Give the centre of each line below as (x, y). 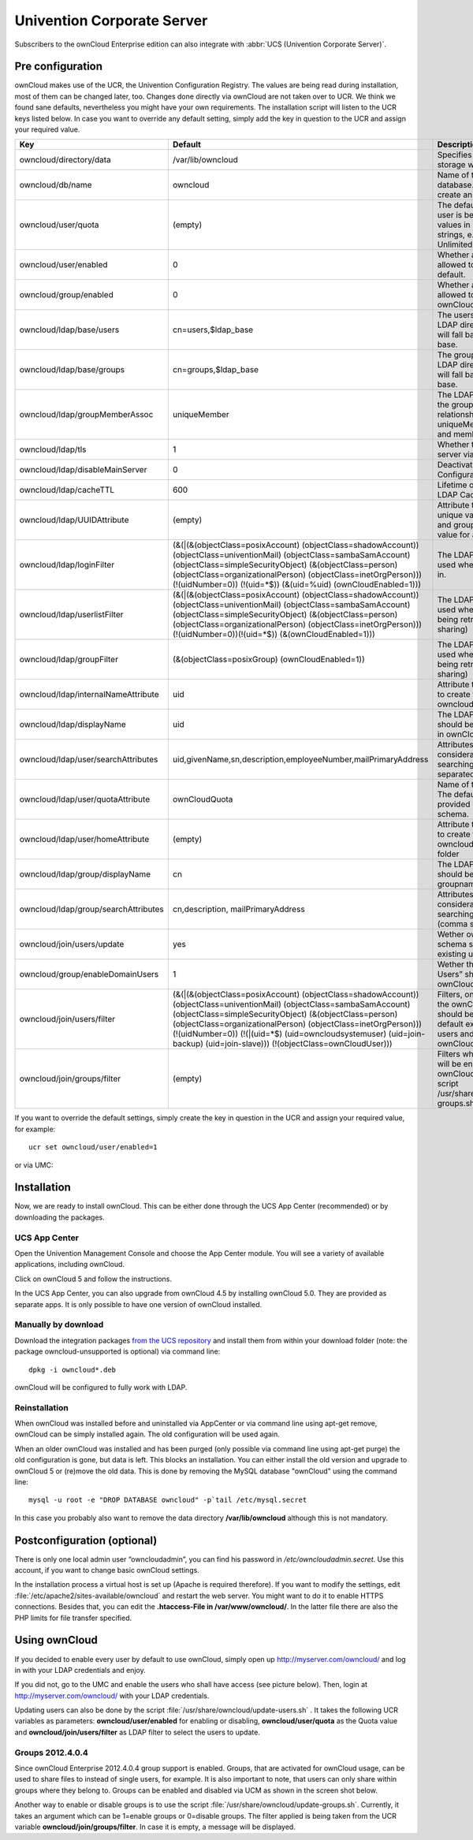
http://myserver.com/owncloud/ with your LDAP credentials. (112, 1696)
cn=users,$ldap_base (213, 330)
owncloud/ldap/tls (53, 449)
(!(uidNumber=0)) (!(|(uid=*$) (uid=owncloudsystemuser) (279, 1034)
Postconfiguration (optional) (86, 1540)
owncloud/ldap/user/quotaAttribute (84, 799)
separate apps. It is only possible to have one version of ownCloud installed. (138, 1304)
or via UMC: (34, 1165)
